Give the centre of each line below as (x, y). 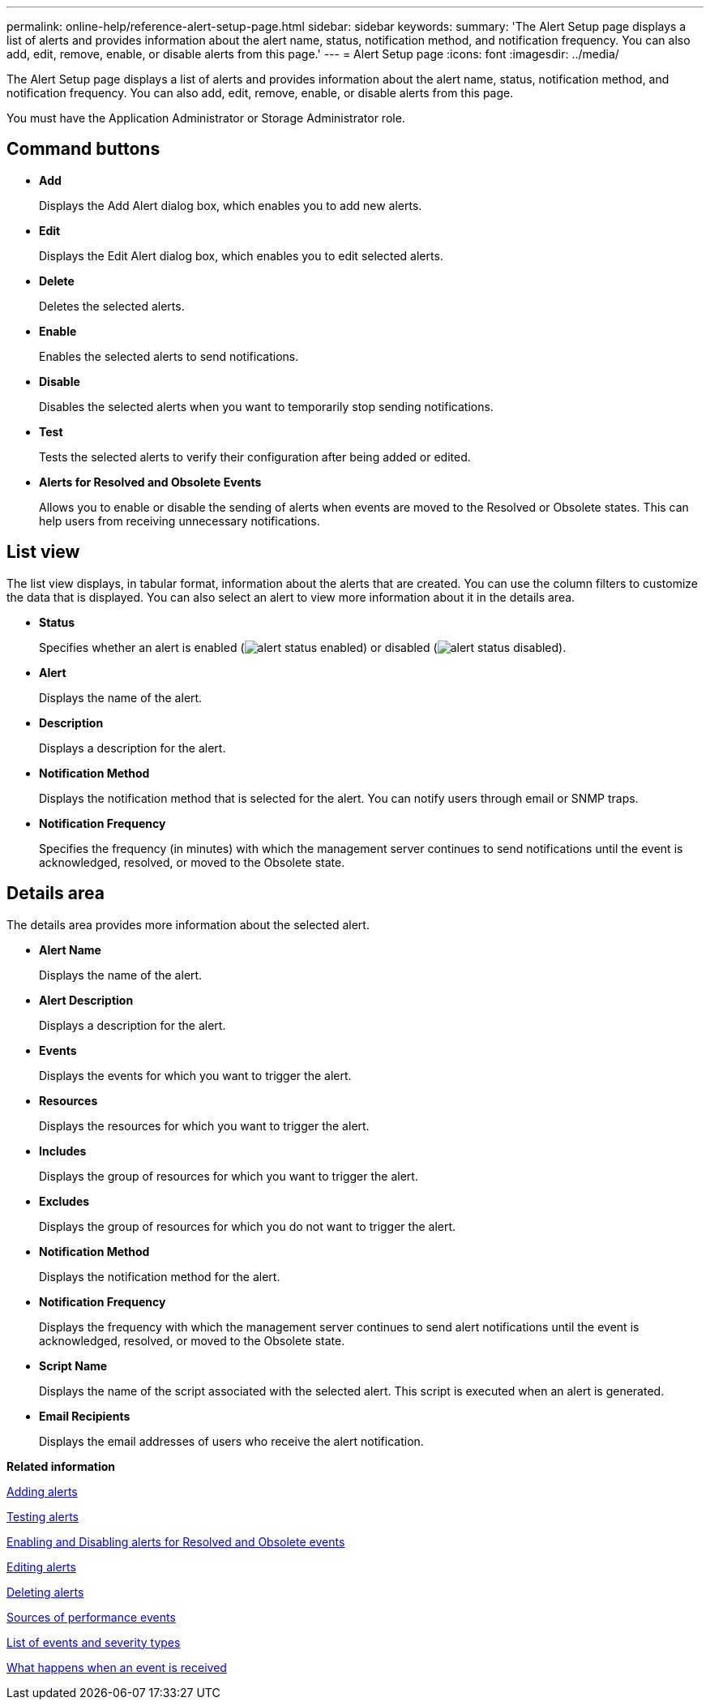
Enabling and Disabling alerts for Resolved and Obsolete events (176, 1541)
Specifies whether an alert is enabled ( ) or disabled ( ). (303, 647)
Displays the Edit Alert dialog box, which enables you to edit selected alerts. (241, 255)
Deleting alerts (45, 1592)
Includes (63, 1151)
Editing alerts (41, 1567)
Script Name (73, 1365)
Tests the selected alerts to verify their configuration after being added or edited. (255, 457)
